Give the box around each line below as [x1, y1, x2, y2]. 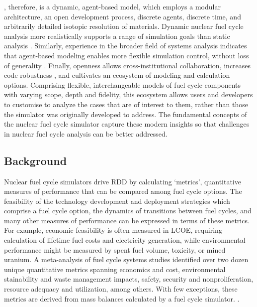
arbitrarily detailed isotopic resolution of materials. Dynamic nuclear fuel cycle [4, 21, 244, 31]
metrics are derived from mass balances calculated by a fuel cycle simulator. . [4, 293, 240, 304]
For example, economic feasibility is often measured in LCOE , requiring [4, 225, 222, 235]
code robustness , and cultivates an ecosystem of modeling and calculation [4, 70, 230, 80]
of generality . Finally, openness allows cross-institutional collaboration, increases [4, 60, 251, 70]
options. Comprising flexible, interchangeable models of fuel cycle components [4, 79, 241, 90]
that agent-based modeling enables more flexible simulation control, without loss [4, 50, 249, 60]
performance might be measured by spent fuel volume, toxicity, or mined [4, 244, 226, 255]
